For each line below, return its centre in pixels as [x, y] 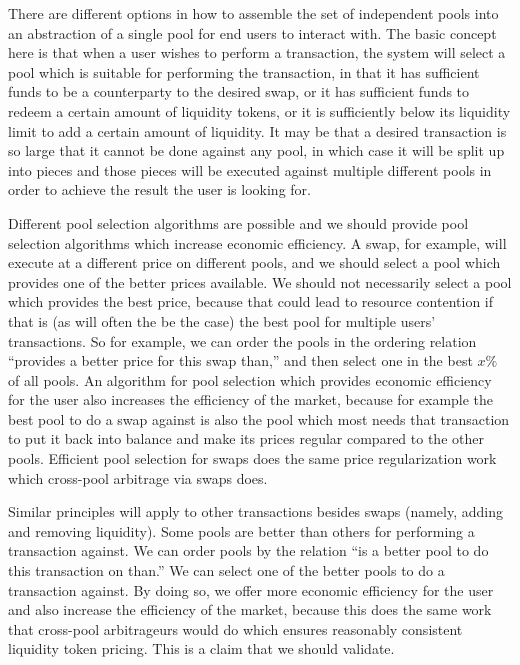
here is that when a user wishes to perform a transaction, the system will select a [257, 52]
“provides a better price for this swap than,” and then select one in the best [240, 360]
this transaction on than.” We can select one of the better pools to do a [226, 570]
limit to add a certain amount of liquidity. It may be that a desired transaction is [257, 130]
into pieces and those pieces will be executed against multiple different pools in [250, 169]
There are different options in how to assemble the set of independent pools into [253, 13]
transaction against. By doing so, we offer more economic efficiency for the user [251, 589]
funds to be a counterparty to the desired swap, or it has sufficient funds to [239, 91]
